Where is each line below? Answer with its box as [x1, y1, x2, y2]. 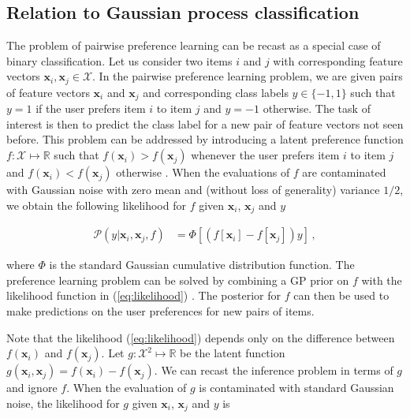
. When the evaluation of [66, 379, 187, 396]
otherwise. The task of [263, 100, 371, 117]
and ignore [6, 379, 58, 396]
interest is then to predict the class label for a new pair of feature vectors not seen [6, 115, 404, 132]
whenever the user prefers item [191, 147, 340, 163]
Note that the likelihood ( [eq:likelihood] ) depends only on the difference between [6, 329, 395, 345]
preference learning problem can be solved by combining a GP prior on [6, 271, 349, 288]
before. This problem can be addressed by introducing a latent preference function [6, 131, 404, 147]
